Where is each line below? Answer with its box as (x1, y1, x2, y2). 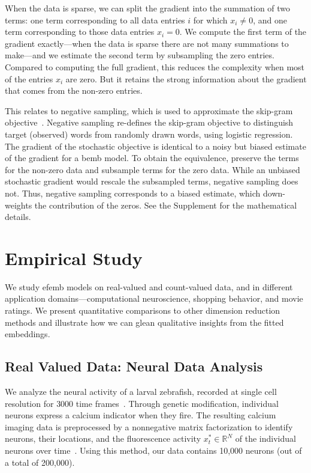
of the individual (235, 432, 296, 445)
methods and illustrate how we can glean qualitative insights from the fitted (5, 316, 284, 328)
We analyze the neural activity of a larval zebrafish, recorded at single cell (5, 385, 277, 397)
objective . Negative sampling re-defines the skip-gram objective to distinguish (5, 116, 294, 129)
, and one (253, 13, 287, 26)
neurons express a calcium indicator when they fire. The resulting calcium (5, 409, 276, 421)
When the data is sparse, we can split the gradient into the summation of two (5, 2, 291, 14)
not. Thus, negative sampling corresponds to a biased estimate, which (5, 186, 261, 199)
